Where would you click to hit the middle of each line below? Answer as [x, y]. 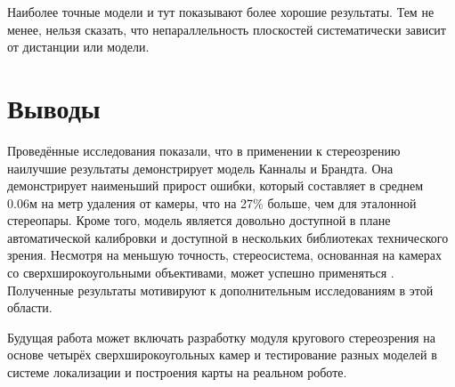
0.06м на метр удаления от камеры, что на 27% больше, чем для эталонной [212, 202]
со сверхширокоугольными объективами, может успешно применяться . [201, 273]
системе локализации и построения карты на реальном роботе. [177, 372]
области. [30, 307]
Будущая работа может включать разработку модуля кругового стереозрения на [221, 337]
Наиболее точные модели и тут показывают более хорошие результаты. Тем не [221, 12]
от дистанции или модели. [78, 47]
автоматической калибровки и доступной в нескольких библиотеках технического [228, 237]
